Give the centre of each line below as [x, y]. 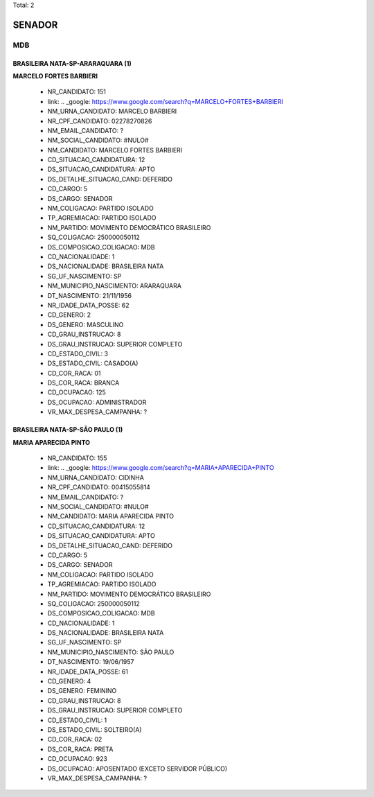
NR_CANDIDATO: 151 [77, 92]
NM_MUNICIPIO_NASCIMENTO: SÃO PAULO [111, 652]
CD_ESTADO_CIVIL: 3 [78, 353]
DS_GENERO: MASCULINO [86, 324]
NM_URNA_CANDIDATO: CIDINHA [96, 478]
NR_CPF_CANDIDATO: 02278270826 [100, 121]
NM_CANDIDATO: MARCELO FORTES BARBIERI [115, 150]
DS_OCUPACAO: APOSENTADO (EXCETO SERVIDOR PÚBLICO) [137, 769]
